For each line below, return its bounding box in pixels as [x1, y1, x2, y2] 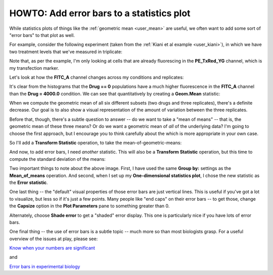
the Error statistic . [9, 179, 48, 186]
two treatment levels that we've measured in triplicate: [9, 49, 122, 55]
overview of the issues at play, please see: [9, 236, 98, 242]
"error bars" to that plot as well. [9, 32, 75, 38]
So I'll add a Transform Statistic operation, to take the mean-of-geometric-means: [9, 140, 182, 146]
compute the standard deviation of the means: [9, 156, 106, 162]
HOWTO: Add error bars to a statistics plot [9, 8, 191, 19]
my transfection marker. [9, 65, 59, 71]
